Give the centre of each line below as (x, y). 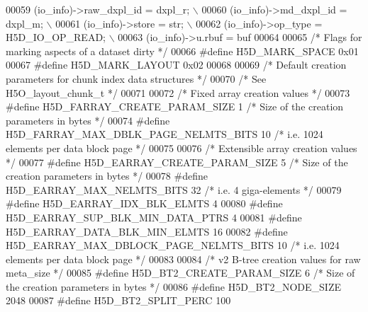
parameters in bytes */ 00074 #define (88, 120)
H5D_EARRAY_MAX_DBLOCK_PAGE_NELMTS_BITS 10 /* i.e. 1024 (173, 245)
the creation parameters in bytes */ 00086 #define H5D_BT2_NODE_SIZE (173, 286)
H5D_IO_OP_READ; (56, 37)
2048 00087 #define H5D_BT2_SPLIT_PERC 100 (118, 300)
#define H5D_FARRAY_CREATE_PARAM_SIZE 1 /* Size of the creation (175, 106)
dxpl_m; (24, 23)
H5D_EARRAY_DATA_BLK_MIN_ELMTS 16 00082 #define (147, 231)
